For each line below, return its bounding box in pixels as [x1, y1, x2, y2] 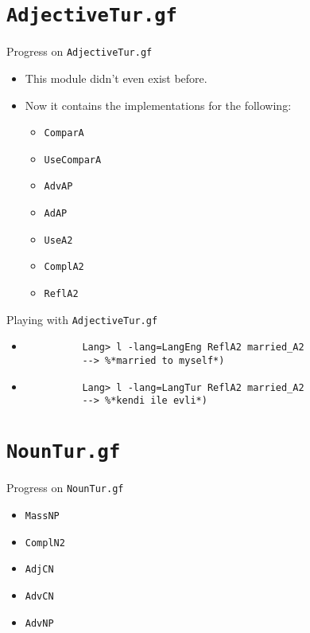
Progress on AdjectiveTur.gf [6, 43, 153, 60]
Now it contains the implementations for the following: [25, 96, 292, 113]
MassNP [25, 510, 60, 522]
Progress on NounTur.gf [6, 479, 124, 496]
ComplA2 [44, 261, 84, 273]
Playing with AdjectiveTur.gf [6, 311, 158, 327]
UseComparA [44, 154, 102, 166]
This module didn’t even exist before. [25, 69, 207, 86]
